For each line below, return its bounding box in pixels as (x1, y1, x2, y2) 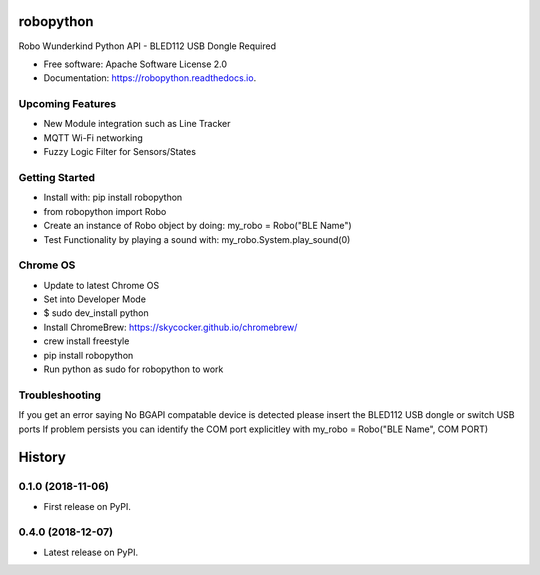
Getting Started (18, 170, 95, 184)
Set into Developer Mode (43, 293, 147, 305)
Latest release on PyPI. (43, 546, 139, 558)
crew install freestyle (43, 335, 130, 347)
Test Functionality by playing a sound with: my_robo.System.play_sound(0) (43, 233, 351, 245)
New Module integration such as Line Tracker (43, 118, 231, 130)
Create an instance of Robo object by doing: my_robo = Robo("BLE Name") (43, 220, 352, 232)
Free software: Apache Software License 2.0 (43, 58, 228, 70)
